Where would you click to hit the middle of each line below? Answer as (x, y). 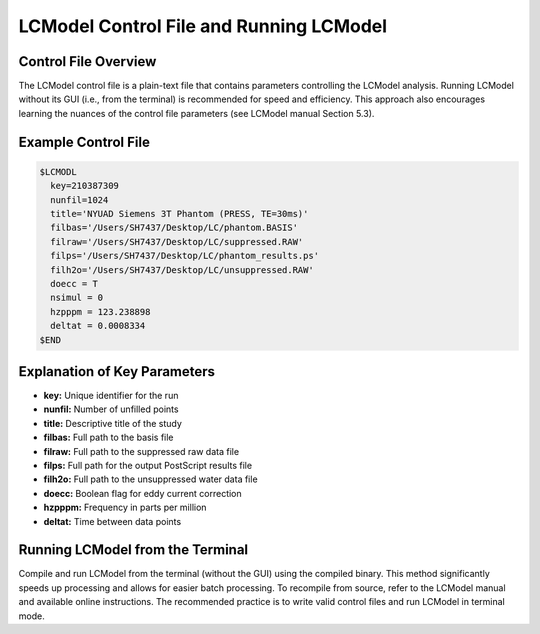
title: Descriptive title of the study (112, 423)
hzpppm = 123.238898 (100, 311)
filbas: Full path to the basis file (108, 437)
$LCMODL (58, 171)
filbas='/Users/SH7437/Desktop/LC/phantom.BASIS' (174, 228)
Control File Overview (87, 61)
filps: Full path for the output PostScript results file (148, 465)
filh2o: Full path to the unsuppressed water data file (151, 479)
